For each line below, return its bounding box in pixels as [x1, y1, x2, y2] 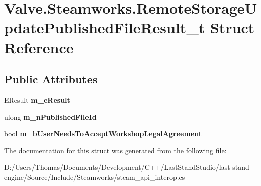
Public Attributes [4, 71, 98, 87]
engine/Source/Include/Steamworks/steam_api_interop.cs [4, 171, 185, 182]
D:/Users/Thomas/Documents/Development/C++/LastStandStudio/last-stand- [4, 162, 252, 172]
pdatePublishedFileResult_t [4, 17, 205, 38]
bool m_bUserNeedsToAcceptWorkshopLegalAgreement [4, 128, 202, 139]
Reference [4, 37, 74, 57]
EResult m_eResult [4, 94, 70, 105]
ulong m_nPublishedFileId [4, 111, 97, 122]
